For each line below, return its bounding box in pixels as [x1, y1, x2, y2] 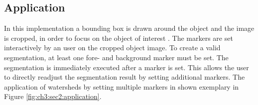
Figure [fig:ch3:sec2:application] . [4, 91, 102, 102]
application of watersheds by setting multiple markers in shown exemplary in [4, 81, 239, 92]
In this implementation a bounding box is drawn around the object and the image [4, 23, 255, 33]
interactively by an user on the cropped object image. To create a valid [4, 42, 221, 53]
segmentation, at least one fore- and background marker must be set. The [4, 52, 229, 62]
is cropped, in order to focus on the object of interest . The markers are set [4, 32, 233, 43]
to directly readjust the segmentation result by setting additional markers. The [4, 72, 245, 82]
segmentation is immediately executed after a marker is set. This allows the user [4, 62, 249, 72]
